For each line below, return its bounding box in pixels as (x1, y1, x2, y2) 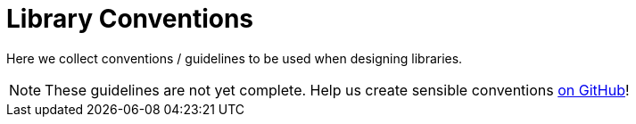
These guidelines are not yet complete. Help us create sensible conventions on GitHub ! (45, 80, 630, 99)
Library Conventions (6, 4, 254, 34)
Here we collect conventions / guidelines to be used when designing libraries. (6, 50, 463, 66)
